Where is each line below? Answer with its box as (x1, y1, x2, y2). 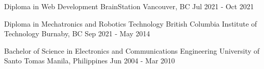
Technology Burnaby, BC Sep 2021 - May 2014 (4, 28, 150, 39)
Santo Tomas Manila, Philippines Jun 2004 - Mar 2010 (4, 55, 175, 66)
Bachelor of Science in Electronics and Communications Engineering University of (4, 45, 260, 56)
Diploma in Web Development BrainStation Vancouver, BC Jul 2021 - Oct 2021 (4, 1, 254, 11)
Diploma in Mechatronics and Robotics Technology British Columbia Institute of (4, 18, 257, 29)
